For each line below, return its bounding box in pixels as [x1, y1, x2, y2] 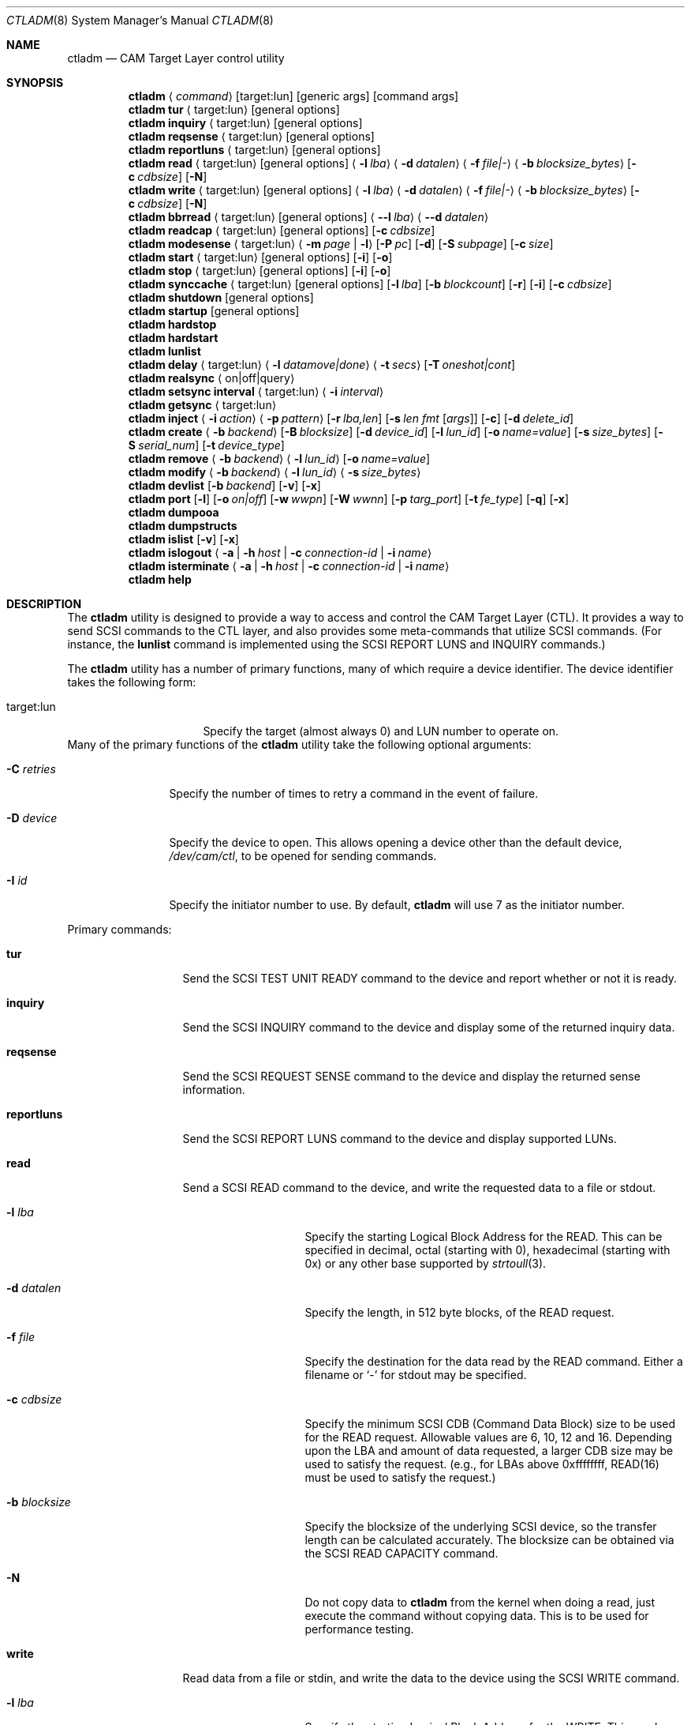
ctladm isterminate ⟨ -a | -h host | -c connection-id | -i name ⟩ [128, 559, 450, 573]
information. [182, 1083, 245, 1096]
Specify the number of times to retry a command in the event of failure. [169, 787, 539, 800]
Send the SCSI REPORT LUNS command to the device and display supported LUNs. [182, 1132, 617, 1145]
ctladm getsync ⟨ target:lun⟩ [128, 398, 277, 412]
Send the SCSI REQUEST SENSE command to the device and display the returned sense [182, 1069, 641, 1083]
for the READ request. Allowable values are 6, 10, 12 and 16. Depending [304, 1430, 672, 1444]
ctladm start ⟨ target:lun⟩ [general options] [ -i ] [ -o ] [128, 250, 393, 264]
